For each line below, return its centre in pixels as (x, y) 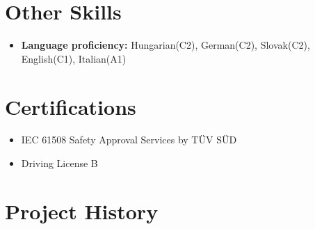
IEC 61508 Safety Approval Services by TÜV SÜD (129, 140)
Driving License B (59, 163)
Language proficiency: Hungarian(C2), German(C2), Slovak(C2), (165, 45)
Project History (82, 211)
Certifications (71, 106)
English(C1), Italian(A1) (74, 58)
